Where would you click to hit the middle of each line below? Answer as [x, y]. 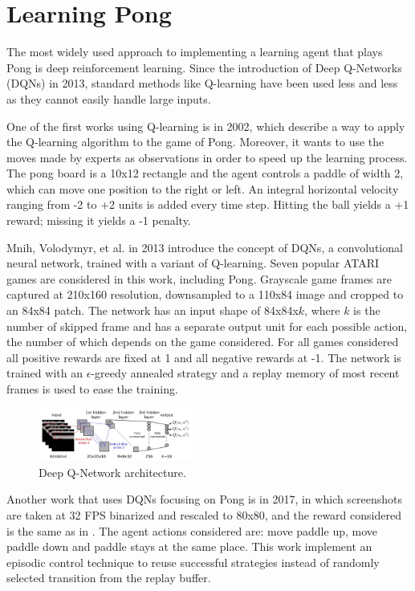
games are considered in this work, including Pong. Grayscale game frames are [199, 278]
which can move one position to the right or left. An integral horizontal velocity [203, 188]
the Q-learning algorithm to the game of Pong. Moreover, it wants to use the [195, 142]
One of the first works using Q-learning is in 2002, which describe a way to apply [206, 126]
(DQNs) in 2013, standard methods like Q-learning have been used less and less [202, 83]
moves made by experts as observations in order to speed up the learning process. [207, 157]
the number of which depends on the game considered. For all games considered [203, 342]
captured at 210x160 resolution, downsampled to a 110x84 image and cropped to [205, 294]
